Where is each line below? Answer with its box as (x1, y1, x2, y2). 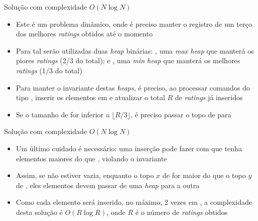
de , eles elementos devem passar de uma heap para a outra (16, 180, 200, 190)
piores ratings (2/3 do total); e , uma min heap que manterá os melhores (16, 55, 240, 66)
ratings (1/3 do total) (16, 65, 82, 75)
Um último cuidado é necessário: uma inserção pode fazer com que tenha (16, 143, 242, 153)
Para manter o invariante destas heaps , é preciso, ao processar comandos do (16, 82, 250, 93)
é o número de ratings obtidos (135, 206, 228, 217)
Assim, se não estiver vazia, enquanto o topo (16, 170, 154, 181)
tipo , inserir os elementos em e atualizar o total (16, 92, 165, 103)
